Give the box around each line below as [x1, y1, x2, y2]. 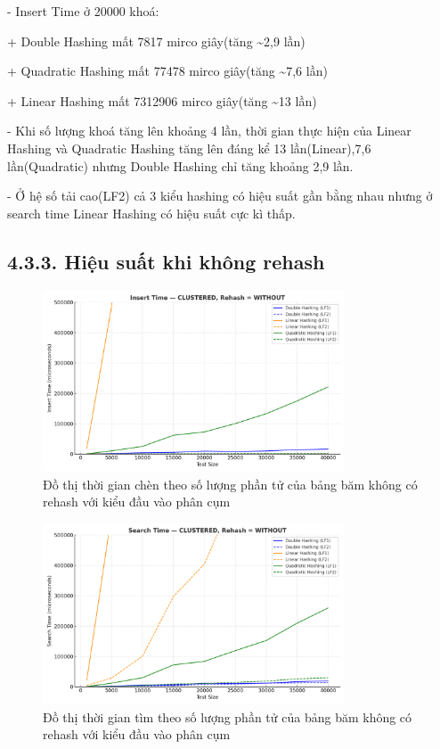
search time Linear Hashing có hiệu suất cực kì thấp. [7, 203, 296, 222]
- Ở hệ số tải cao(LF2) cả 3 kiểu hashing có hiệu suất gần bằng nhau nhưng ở [7, 186, 433, 205]
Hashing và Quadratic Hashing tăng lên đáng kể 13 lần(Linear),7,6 [7, 138, 371, 157]
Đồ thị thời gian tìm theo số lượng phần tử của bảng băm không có [43, 707, 412, 726]
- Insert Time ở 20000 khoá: [7, 2, 159, 20]
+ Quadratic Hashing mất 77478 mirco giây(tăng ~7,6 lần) [7, 62, 328, 80]
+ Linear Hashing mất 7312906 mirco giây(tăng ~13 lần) [7, 91, 317, 110]
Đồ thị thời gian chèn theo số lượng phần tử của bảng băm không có [43, 474, 418, 493]
